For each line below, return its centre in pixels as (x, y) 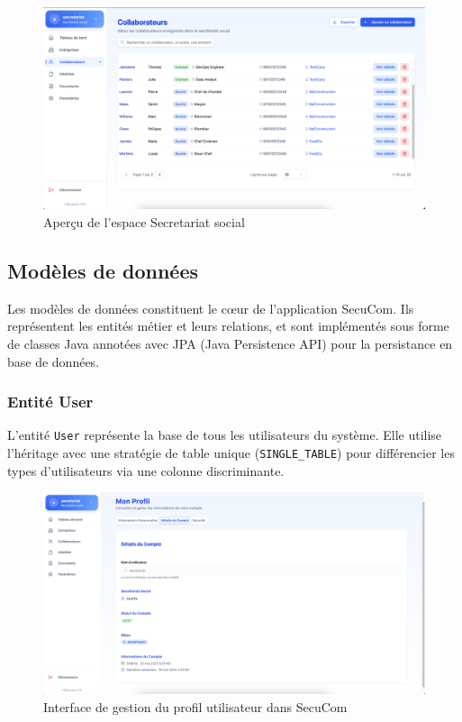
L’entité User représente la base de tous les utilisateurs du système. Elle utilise (225, 435)
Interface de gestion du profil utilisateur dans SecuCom (195, 706)
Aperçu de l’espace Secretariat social (144, 222)
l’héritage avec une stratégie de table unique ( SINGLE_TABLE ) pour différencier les (231, 453)
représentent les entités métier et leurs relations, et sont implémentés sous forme (228, 326)
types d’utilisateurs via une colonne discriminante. (146, 470)
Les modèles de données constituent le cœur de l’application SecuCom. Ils (211, 308)
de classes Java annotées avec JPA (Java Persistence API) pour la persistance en (230, 343)
